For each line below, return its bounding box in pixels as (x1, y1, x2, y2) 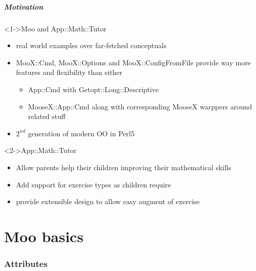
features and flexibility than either (16, 67, 123, 78)
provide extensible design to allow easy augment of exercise (16, 196, 200, 207)
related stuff (28, 111, 66, 122)
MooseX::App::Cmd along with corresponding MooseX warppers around (28, 101, 252, 111)
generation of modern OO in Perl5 (28, 128, 135, 138)
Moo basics (4, 225, 84, 246)
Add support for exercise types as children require (16, 179, 171, 189)
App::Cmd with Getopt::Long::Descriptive (28, 84, 159, 94)
